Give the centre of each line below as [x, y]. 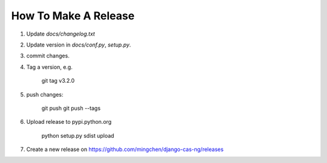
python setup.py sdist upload [78, 135]
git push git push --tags [71, 108]
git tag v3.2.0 [58, 81]
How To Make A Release [73, 16]
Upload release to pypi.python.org [69, 122]
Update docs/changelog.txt [61, 34]
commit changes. [48, 56]
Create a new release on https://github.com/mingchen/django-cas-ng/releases [125, 149]
